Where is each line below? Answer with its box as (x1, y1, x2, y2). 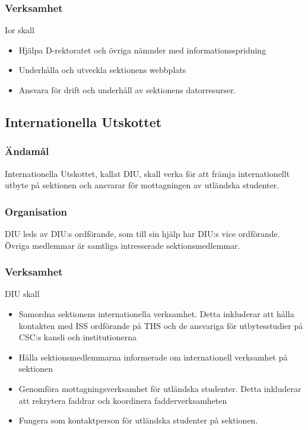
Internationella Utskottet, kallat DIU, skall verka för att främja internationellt (5, 167, 290, 179)
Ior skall (5, 24, 34, 36)
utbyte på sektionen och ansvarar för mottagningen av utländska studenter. (5, 179, 280, 191)
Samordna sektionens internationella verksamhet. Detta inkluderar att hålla (18, 308, 294, 320)
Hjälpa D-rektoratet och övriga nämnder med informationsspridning (18, 43, 266, 56)
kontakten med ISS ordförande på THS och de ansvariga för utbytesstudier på (18, 319, 303, 331)
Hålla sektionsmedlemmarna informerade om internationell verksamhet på (18, 350, 288, 363)
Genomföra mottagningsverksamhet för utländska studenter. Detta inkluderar (18, 382, 301, 394)
